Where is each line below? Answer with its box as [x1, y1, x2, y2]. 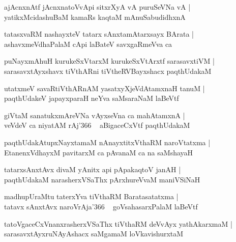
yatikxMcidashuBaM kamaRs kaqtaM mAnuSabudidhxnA [4, 11, 186, 22]
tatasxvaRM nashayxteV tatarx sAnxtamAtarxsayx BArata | [4, 29, 194, 39]
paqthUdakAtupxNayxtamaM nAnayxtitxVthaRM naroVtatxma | [4, 137, 211, 147]
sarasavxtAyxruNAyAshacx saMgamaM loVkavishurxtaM [4, 228, 184, 239]
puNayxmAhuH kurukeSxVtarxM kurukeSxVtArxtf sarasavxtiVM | [4, 56, 215, 66]
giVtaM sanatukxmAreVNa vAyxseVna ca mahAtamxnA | [4, 110, 185, 120]
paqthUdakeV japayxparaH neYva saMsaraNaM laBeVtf [4, 93, 179, 103]
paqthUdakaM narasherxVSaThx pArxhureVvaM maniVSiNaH [4, 174, 200, 184]
